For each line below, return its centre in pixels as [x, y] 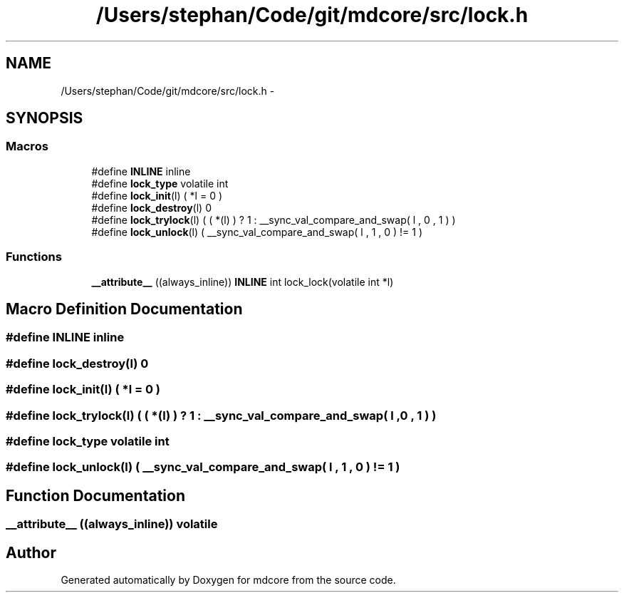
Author [31, 552]
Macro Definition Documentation [124, 309]
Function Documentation [95, 495]
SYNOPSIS [45, 118]
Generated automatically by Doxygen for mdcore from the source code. [228, 579]
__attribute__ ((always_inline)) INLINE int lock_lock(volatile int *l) [243, 282]
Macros [27, 146]
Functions [34, 257]
